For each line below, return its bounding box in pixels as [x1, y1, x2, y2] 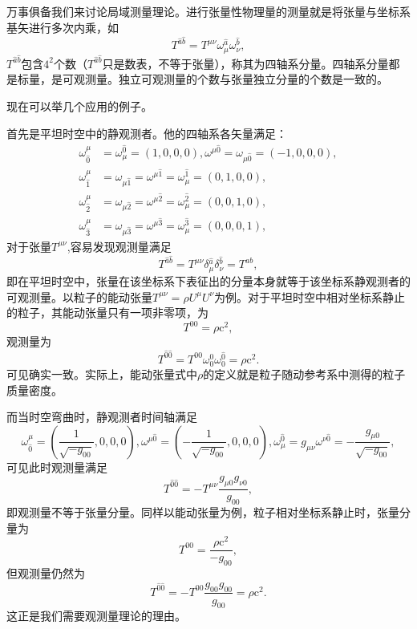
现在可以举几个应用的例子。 [6, 97, 152, 114]
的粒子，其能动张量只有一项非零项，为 [6, 304, 208, 321]
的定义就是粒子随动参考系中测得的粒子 [203, 366, 406, 383]
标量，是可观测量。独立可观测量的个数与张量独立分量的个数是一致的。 [17, 71, 388, 87]
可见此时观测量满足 [6, 458, 107, 475]
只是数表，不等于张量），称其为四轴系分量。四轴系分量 [102, 55, 389, 71]
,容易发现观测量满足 [67, 237, 172, 254]
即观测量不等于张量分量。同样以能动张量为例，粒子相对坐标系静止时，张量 [6, 504, 399, 521]
